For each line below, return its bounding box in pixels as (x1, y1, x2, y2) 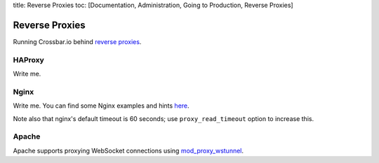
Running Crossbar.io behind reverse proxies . (13, 37, 142, 45)
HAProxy (13, 55, 45, 64)
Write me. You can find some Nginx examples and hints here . (13, 101, 189, 110)
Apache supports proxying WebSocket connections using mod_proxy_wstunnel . (13, 146, 244, 155)
